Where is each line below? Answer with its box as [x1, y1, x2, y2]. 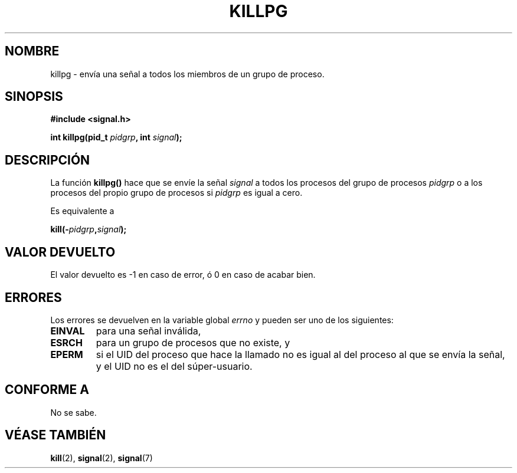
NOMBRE [5, 44, 60, 59]
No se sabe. [50, 407, 97, 418]
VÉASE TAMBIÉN [5, 428, 106, 443]
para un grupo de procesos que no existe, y [96, 336, 290, 349]
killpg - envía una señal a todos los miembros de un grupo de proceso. [50, 68, 325, 79]
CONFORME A [5, 382, 89, 398]
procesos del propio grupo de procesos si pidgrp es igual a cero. [50, 188, 303, 198]
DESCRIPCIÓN [5, 152, 90, 167]
